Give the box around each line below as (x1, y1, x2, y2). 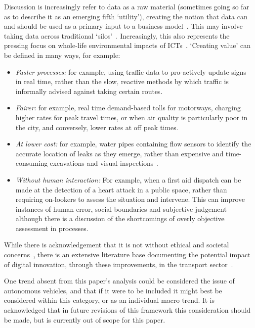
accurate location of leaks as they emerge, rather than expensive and (15, 148, 224, 158)
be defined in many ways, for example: (4, 49, 121, 60)
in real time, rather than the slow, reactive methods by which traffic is (15, 76, 229, 87)
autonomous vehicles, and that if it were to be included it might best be (4, 285, 222, 295)
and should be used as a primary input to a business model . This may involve (4, 21, 243, 31)
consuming (15, 158, 48, 168)
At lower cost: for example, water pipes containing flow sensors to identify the (15, 139, 252, 149)
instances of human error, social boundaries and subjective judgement (15, 203, 227, 214)
